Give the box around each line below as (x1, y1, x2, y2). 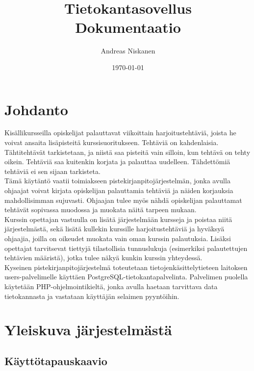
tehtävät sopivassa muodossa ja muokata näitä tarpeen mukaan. (4, 204, 197, 215)
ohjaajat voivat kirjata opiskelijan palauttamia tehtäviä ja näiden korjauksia (4, 185, 233, 195)
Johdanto (4, 99, 68, 119)
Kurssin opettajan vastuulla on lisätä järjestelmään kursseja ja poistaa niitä (4, 214, 232, 224)
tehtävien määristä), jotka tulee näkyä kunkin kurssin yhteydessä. (4, 252, 203, 263)
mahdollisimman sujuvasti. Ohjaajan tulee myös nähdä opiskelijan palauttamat (4, 195, 242, 205)
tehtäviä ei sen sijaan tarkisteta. (4, 166, 101, 176)
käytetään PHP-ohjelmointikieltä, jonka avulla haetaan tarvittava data (4, 281, 218, 291)
